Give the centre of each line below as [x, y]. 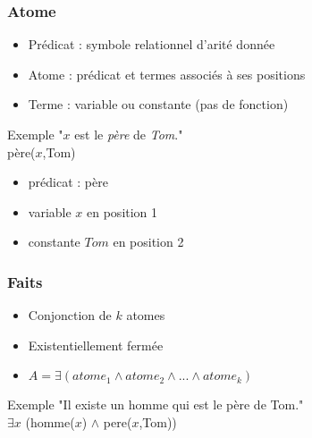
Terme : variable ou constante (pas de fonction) [158, 104]
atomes [146, 315]
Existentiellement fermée [96, 345]
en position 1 [122, 211]
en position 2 [148, 242]
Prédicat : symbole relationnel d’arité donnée [152, 44]
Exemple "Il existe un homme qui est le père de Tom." [156, 404]
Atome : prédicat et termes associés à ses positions [167, 74]
